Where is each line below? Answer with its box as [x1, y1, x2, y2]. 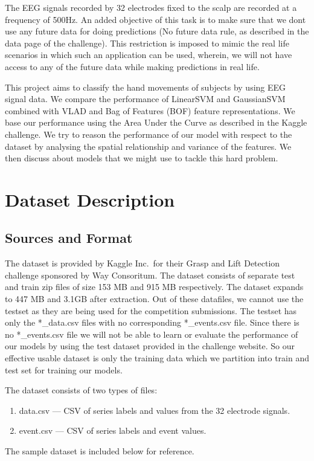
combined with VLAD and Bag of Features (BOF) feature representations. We [5, 104, 295, 117]
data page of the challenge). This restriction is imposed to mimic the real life [5, 36, 289, 49]
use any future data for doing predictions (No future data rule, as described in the [5, 25, 309, 37]
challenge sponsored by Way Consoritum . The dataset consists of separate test [5, 268, 295, 281]
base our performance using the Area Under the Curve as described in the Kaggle [5, 116, 307, 129]
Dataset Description [5, 187, 175, 211]
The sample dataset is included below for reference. [5, 445, 194, 457]
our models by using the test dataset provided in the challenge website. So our [5, 340, 295, 352]
